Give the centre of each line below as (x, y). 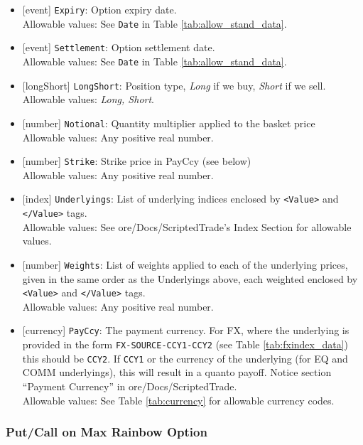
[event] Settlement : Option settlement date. (119, 47)
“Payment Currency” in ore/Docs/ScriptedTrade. (130, 386)
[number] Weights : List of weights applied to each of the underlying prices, (185, 264)
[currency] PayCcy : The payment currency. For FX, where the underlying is (186, 330)
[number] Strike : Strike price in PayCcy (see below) (137, 161)
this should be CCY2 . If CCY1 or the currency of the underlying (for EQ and (185, 358)
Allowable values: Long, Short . (88, 99)
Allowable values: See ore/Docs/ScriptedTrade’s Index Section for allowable (187, 226)
